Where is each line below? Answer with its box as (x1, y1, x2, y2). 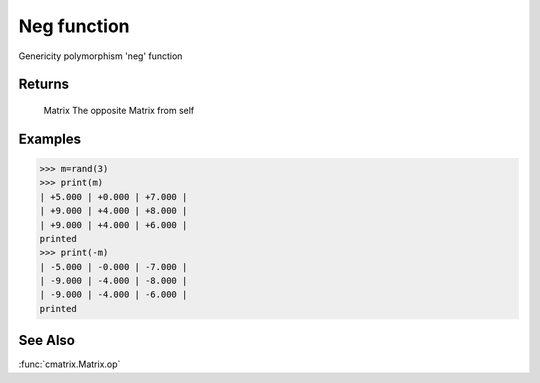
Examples (18, 130, 82, 147)
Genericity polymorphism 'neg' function (18, 50, 183, 62)
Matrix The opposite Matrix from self (43, 104, 195, 116)
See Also (18, 332, 75, 349)
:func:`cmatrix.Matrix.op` (18, 358, 121, 370)
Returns (18, 76, 70, 93)
